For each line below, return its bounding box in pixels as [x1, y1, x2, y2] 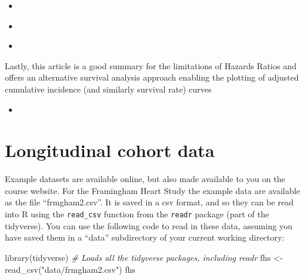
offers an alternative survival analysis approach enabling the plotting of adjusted [5, 71, 299, 84]
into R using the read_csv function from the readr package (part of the [5, 208, 269, 220]
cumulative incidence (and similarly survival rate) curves [5, 82, 212, 95]
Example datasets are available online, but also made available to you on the [5, 173, 285, 185]
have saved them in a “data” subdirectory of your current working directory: [5, 231, 285, 244]
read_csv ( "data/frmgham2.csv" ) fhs [5, 263, 135, 275]
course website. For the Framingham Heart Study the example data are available [5, 184, 300, 196]
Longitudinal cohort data [5, 138, 215, 162]
